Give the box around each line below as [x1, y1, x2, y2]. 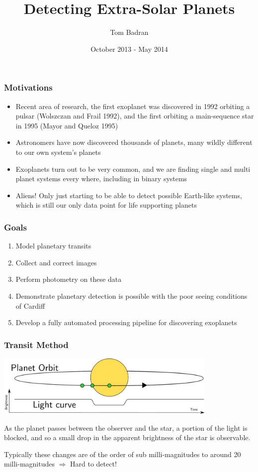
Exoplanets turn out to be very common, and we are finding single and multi [15, 163, 251, 174]
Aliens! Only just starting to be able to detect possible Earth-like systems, [15, 190, 242, 200]
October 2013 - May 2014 [90, 43, 168, 54]
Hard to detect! [70, 459, 117, 469]
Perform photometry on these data [15, 274, 122, 284]
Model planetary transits [15, 240, 91, 251]
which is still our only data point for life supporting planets [15, 200, 197, 210]
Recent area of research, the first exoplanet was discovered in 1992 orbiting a [15, 101, 250, 111]
